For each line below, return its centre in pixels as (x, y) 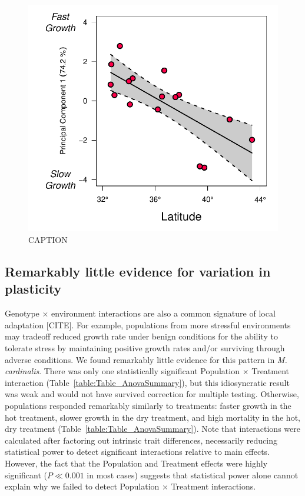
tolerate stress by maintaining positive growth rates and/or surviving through (145, 348)
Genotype (22, 313)
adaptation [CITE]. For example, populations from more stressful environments (148, 324)
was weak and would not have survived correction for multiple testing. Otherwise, (152, 394)
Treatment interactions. (213, 486)
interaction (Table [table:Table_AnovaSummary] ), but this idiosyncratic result (147, 382)
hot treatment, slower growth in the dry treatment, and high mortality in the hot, (152, 417)
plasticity (33, 289)
